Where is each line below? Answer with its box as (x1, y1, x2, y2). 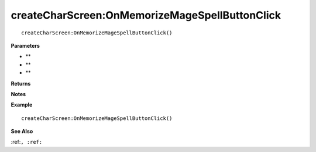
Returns (11, 80, 31, 87)
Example (11, 101, 33, 108)
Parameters (11, 42, 40, 49)
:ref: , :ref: (11, 139, 43, 146)
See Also (11, 128, 33, 135)
